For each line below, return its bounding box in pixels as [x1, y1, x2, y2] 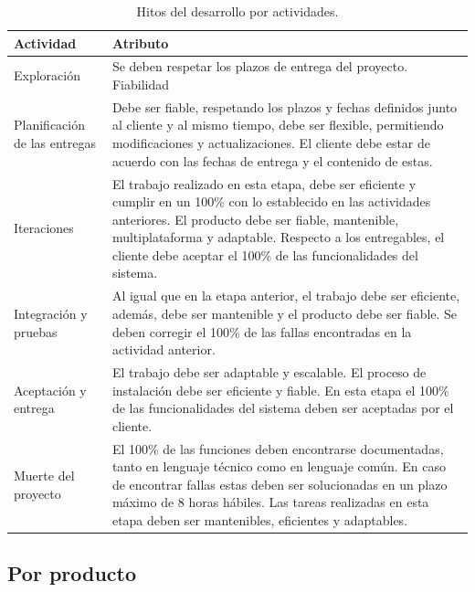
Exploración [14, 66, 80, 85]
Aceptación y [14, 380, 87, 399]
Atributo [111, 33, 169, 52]
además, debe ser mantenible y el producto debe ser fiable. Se [111, 303, 458, 322]
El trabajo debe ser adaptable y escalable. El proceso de [111, 362, 427, 381]
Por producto [7, 559, 137, 587]
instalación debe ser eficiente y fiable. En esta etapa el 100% [111, 380, 449, 399]
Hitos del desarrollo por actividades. [136, 2, 339, 20]
